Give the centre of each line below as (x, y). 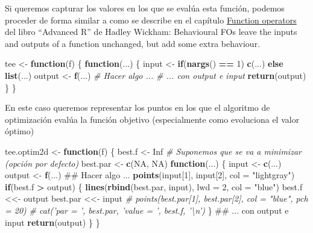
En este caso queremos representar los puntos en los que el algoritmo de (138, 107)
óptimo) (20, 131)
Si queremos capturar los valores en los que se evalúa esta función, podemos (145, 8)
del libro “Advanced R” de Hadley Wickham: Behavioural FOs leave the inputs (151, 32)
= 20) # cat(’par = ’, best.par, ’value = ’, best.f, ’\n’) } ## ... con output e (147, 210)
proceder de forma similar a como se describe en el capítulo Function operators (151, 20)
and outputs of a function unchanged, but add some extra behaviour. (133, 43)
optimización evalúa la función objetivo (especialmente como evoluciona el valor (152, 119)
